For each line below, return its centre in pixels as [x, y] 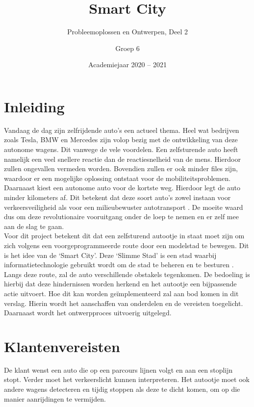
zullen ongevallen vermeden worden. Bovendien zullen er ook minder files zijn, [121, 168]
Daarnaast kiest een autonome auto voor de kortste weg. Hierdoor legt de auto [122, 188]
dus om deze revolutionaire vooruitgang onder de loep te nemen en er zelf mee [121, 216]
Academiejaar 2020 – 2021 [127, 64]
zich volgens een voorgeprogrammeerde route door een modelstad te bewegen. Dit [127, 245]
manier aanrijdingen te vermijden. [55, 398]
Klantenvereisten [62, 346]
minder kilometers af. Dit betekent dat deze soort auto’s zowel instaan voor [117, 197]
